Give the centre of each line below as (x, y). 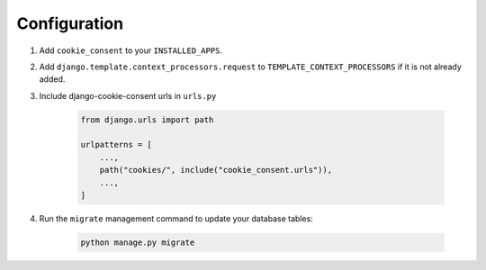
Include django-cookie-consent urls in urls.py (128, 95)
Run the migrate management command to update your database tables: (176, 219)
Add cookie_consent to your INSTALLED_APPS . (131, 50)
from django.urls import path (147, 120)
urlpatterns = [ (117, 145)
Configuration (70, 23)
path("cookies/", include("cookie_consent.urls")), (216, 170)
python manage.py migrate (138, 243)
